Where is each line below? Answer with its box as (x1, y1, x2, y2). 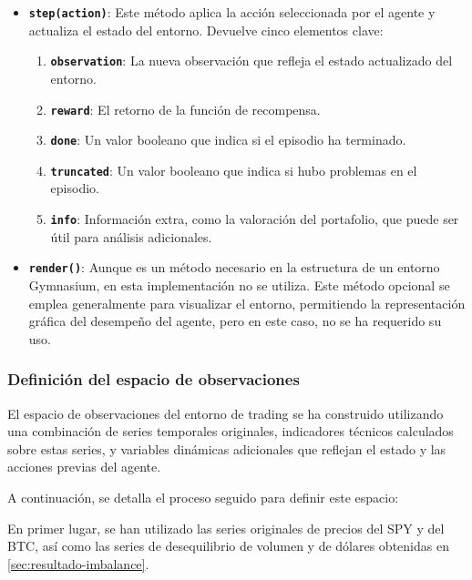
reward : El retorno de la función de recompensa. (50, 99, 321, 118)
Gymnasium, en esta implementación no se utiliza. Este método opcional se (28, 275, 450, 294)
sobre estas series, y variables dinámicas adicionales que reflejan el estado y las (7, 439, 446, 458)
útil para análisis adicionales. (50, 227, 212, 246)
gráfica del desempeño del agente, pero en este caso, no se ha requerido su (28, 311, 442, 331)
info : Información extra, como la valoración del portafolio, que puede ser (50, 209, 459, 229)
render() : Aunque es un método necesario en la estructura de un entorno (28, 258, 440, 277)
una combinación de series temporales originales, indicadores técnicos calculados (7, 422, 454, 441)
